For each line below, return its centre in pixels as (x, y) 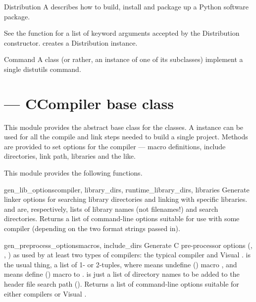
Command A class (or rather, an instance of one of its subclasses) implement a (124, 59)
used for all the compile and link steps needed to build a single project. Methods (126, 137)
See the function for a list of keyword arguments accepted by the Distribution (122, 33)
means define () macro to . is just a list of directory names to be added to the (122, 274)
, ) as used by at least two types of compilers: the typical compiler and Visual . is (127, 255)
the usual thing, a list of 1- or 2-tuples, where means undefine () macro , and (121, 264)
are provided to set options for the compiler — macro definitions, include (115, 146)
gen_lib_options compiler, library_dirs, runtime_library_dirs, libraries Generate (127, 189)
